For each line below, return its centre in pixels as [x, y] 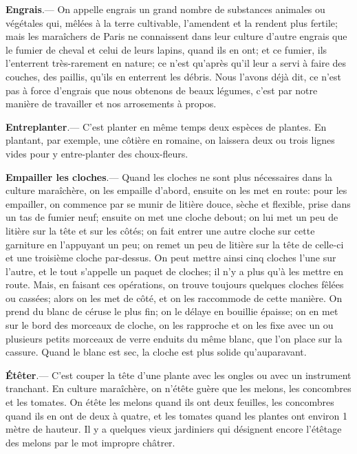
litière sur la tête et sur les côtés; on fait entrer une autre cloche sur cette [160, 230]
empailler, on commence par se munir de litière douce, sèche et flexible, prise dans [178, 203]
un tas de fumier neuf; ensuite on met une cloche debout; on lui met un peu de [172, 217]
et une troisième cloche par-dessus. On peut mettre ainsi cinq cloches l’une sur [171, 258]
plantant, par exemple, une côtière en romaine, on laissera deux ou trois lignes [170, 140]
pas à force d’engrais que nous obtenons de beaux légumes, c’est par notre [162, 90]
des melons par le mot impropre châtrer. [90, 442]
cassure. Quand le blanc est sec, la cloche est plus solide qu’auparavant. [156, 352]
